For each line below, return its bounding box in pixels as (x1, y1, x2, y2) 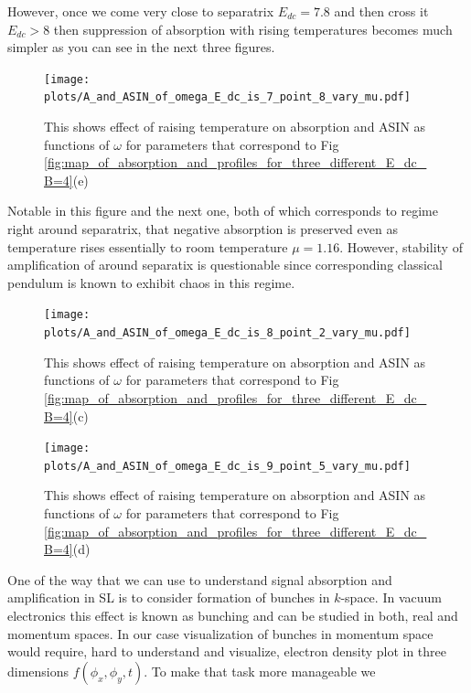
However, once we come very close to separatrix (7, 2, 274, 20)
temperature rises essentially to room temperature (7, 237, 288, 256)
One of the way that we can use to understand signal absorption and (7, 570, 392, 589)
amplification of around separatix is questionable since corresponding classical (7, 255, 443, 274)
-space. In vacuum (340, 588, 442, 607)
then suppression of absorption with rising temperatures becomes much (53, 19, 453, 38)
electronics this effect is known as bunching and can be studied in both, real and (7, 606, 458, 624)
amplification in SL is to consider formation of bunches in (7, 588, 330, 607)
